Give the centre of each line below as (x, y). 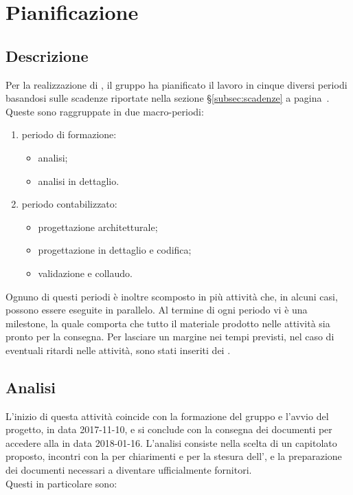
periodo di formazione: (69, 134)
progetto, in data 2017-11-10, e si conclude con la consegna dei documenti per (169, 429)
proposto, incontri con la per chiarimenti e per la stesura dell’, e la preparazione (174, 456)
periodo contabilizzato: (69, 204)
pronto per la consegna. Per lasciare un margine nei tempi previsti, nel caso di (170, 337)
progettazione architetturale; (98, 227)
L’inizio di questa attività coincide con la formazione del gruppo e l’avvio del (167, 416)
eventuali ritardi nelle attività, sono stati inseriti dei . (118, 350)
